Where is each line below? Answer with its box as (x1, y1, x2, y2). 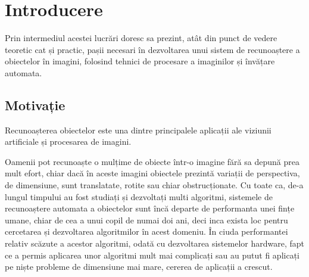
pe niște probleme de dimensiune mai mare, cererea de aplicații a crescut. (5, 260, 273, 273)
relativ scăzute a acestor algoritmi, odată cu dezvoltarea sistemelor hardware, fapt (5, 237, 304, 250)
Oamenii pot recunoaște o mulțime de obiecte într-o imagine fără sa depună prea (5, 155, 299, 167)
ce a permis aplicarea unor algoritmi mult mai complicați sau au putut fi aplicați (5, 248, 299, 261)
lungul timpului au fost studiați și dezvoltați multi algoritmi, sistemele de (5, 190, 273, 203)
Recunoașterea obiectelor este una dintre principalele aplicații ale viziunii (5, 123, 271, 136)
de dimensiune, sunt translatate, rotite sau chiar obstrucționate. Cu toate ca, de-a (5, 179, 304, 191)
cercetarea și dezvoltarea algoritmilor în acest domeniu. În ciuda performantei (5, 225, 288, 238)
